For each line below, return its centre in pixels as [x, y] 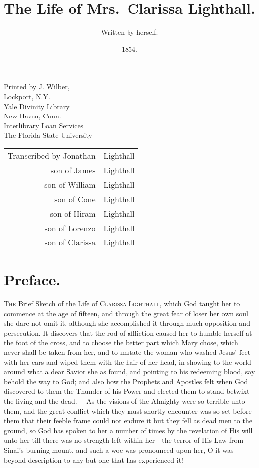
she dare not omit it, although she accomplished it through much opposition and [127, 323]
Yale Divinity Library [37, 106]
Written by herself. [129, 32]
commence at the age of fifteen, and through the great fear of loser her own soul [126, 313]
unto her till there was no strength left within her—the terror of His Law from [124, 440]
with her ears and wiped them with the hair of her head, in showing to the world [128, 362]
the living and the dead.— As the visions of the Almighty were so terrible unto [125, 401]
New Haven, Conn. [33, 116]
